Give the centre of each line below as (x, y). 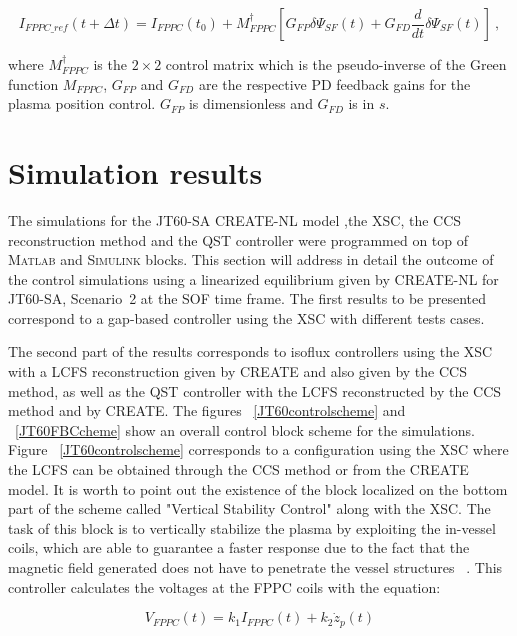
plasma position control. (82, 103)
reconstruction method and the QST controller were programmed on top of (238, 239)
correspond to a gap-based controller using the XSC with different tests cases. (246, 317)
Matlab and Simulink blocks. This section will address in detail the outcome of (251, 259)
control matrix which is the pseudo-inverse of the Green (336, 64)
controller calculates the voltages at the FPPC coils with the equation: (224, 586)
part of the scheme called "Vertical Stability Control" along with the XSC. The (249, 508)
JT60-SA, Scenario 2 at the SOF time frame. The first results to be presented (247, 298)
